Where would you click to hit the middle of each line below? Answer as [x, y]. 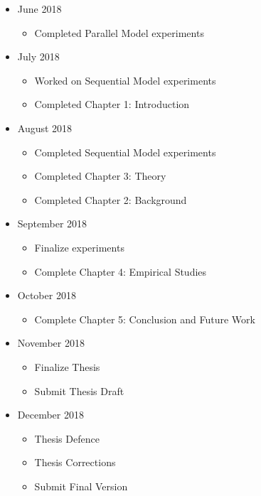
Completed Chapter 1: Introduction [112, 104]
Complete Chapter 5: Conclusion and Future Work [145, 319]
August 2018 [45, 128]
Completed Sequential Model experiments [125, 152]
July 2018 [38, 56]
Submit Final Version [81, 486]
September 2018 [52, 223]
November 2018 [51, 343]
